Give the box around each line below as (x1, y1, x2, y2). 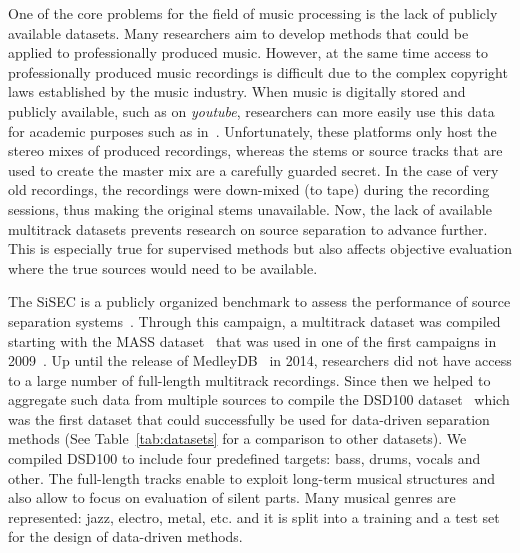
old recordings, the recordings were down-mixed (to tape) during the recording (8, 179, 490, 200)
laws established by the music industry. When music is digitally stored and (8, 81, 466, 102)
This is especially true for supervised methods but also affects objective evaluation (8, 238, 512, 259)
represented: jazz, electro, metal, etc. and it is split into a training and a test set (8, 506, 500, 527)
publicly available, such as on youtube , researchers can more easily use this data (8, 100, 495, 121)
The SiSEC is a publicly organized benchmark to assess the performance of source (8, 291, 511, 312)
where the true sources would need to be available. (8, 257, 318, 278)
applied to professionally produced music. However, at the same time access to (8, 42, 489, 63)
